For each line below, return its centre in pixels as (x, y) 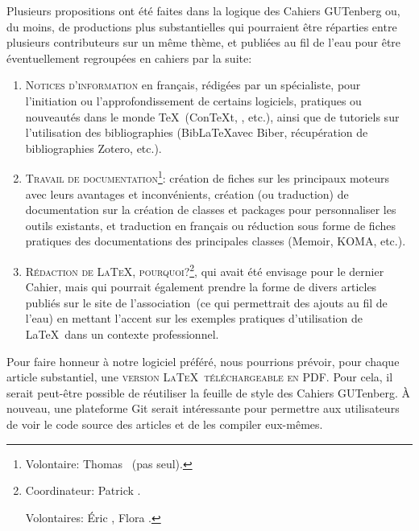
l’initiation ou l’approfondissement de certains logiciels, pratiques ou (193, 100)
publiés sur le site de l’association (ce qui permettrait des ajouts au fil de (206, 302)
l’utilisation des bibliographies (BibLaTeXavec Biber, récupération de (197, 132)
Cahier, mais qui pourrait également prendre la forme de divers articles (201, 287)
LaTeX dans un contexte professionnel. (122, 334)
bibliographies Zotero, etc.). (93, 148)
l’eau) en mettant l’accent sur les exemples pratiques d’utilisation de (194, 318)
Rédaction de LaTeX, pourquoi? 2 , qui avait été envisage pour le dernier (205, 270)
